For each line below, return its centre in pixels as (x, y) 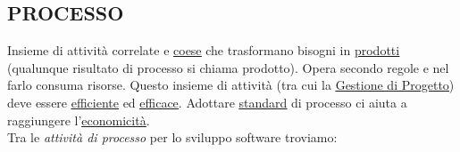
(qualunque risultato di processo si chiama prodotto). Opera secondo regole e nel (228, 67)
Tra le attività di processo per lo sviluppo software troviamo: (172, 137)
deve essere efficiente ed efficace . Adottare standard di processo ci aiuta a (207, 102)
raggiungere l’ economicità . (79, 120)
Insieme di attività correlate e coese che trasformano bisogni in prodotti (204, 50)
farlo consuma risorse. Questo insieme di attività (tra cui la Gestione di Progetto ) (231, 85)
